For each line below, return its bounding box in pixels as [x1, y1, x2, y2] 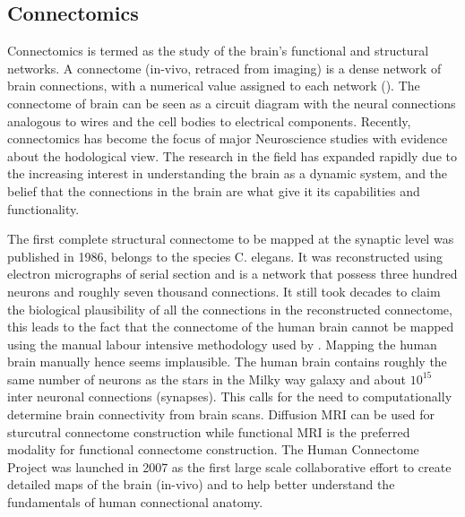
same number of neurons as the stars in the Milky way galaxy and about [7, 369, 407, 388]
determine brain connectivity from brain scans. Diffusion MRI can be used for [7, 405, 435, 424]
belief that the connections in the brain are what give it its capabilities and [7, 181, 420, 200]
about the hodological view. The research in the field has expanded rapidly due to [7, 146, 457, 165]
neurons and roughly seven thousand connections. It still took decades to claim [7, 281, 441, 300]
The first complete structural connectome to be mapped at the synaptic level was [7, 229, 454, 248]
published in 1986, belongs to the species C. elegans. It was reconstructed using [7, 246, 443, 265]
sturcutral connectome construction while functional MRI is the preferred [7, 422, 410, 441]
